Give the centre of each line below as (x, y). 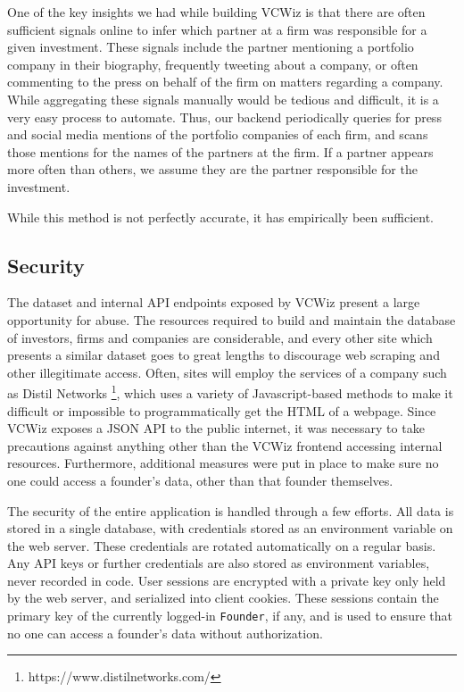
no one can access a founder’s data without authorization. (165, 633)
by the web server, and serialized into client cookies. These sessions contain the (223, 598)
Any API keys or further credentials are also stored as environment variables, (219, 563)
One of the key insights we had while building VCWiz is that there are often (216, 12)
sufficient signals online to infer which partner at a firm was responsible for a (217, 29)
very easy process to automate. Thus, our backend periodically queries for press (224, 117)
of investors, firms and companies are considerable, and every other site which (220, 337)
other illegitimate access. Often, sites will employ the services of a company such (227, 372)
